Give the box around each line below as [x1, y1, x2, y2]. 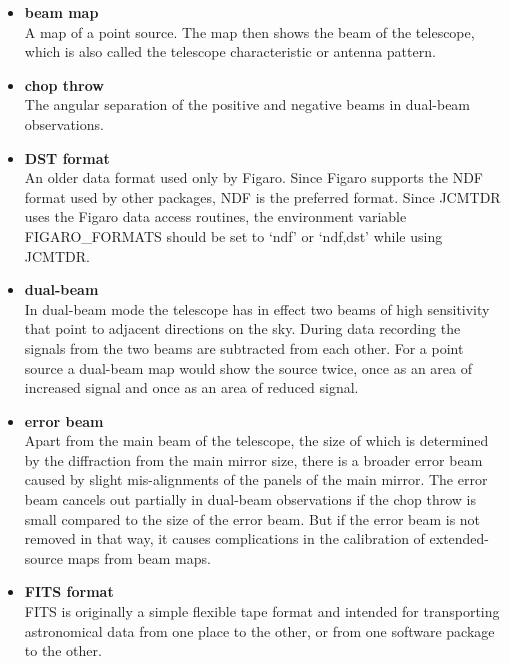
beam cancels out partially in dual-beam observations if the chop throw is [24, 489, 476, 510]
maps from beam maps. [67, 547, 211, 568]
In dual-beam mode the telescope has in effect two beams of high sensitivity [24, 298, 490, 319]
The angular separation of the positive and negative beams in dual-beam [24, 94, 471, 115]
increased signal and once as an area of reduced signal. [24, 377, 359, 398]
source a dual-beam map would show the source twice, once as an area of [24, 357, 472, 378]
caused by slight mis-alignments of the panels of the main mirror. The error [24, 469, 488, 490]
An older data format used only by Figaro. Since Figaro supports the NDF [24, 167, 483, 188]
